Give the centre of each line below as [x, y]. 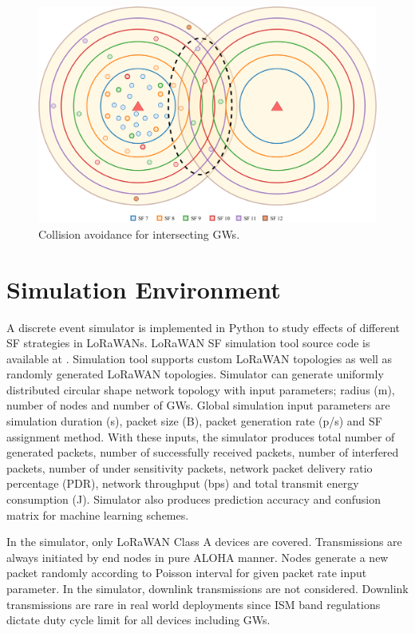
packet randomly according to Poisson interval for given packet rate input [187, 573]
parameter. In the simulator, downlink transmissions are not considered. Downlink [207, 589]
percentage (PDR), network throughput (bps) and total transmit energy [183, 483]
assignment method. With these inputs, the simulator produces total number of [201, 436]
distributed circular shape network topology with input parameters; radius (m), [201, 389]
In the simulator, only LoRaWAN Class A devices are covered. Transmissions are [204, 542]
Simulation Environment [144, 289]
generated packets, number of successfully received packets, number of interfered [203, 452]
